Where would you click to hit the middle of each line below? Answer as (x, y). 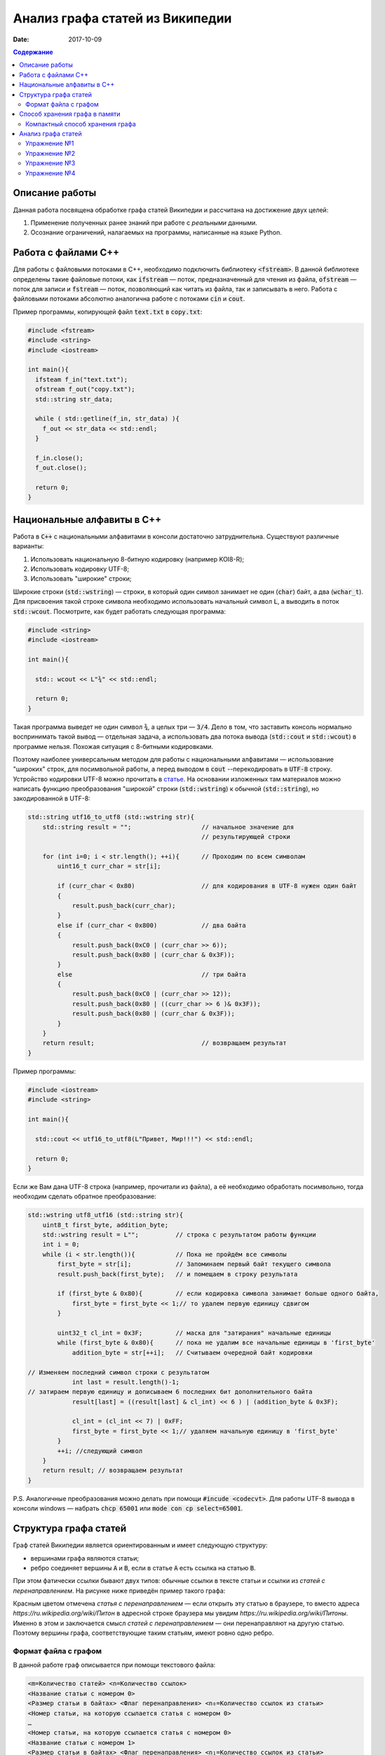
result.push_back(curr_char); (124, 905)
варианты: (28, 546)
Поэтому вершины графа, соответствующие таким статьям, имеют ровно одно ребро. (143, 1633)
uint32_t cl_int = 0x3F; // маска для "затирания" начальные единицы (194, 1333)
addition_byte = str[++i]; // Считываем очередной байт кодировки (192, 1352)
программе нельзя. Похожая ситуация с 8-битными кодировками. (113, 746)
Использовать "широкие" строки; (81, 578)
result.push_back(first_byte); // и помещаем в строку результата (177, 1274)
